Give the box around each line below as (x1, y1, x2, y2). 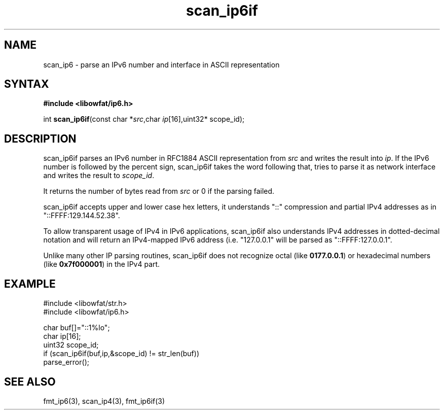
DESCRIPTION (4, 132, 77, 145)
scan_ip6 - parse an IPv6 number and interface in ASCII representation (43, 60, 280, 69)
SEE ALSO (4, 375, 56, 388)
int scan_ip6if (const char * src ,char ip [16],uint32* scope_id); (43, 115, 245, 124)
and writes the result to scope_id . (43, 171, 155, 180)
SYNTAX (4, 78, 49, 91)
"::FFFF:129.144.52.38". (43, 211, 120, 220)
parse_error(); (43, 358, 89, 367)
